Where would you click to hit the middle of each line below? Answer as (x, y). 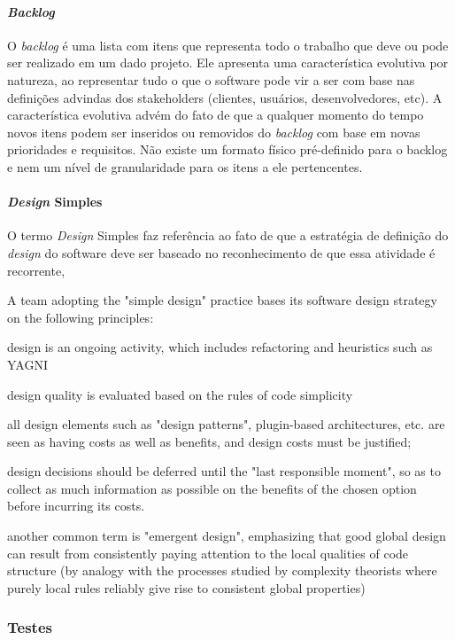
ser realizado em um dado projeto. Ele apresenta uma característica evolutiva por (228, 62)
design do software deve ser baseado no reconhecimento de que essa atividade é (221, 252)
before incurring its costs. (76, 506)
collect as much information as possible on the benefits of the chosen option (212, 488)
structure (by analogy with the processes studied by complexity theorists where (222, 570)
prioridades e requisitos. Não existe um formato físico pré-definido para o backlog (227, 149)
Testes (30, 627)
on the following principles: (81, 317)
